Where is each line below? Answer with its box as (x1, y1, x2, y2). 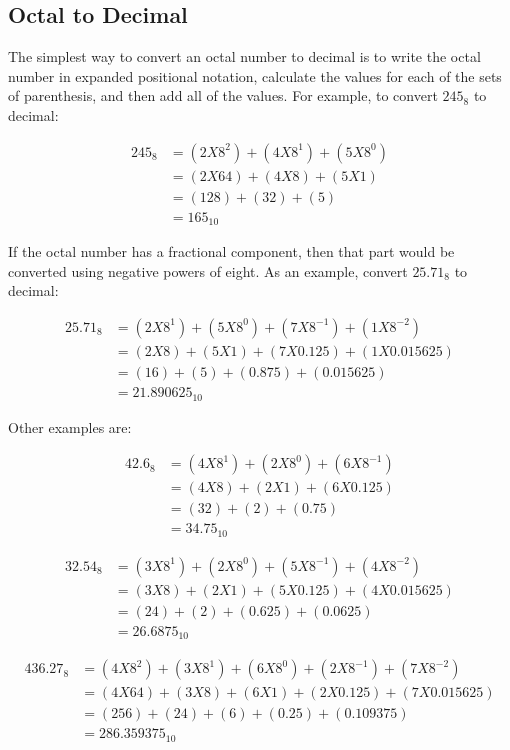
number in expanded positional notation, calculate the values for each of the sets (8, 65, 502, 86)
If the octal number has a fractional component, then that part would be (8, 241, 455, 262)
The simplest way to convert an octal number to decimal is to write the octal (8, 46, 481, 67)
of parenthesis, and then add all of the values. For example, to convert (8, 85, 438, 106)
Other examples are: (8, 416, 132, 437)
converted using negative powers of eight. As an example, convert (8, 260, 408, 281)
